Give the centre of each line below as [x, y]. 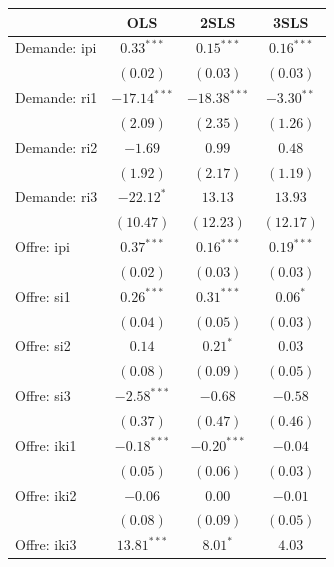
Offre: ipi [42, 246]
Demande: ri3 [56, 196]
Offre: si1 [43, 295]
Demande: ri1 [56, 97]
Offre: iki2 [46, 494]
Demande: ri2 [56, 146]
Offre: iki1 [46, 444]
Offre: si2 [43, 345]
